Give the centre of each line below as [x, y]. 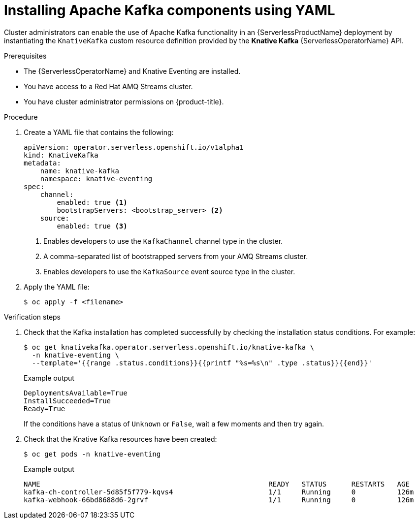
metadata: [42, 163]
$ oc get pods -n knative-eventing [92, 454]
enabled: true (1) [92, 202]
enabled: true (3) [92, 226]
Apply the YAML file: [57, 287]
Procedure [21, 117]
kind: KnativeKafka [61, 155]
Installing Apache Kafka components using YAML [170, 10]
